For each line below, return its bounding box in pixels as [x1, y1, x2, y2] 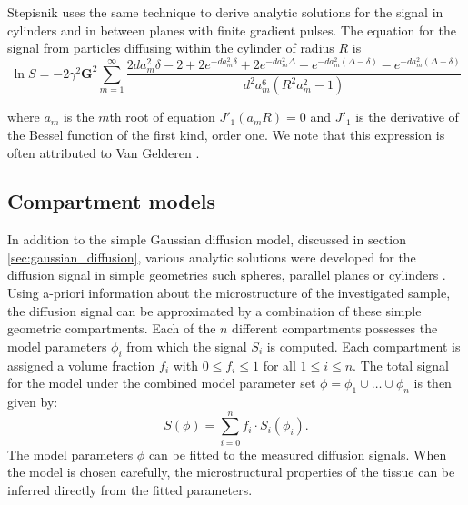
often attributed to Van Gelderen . [7, 143, 200, 162]
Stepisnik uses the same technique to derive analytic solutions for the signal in [7, 3, 443, 21]
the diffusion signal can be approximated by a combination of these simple [7, 301, 422, 320]
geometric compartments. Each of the [7, 319, 216, 338]
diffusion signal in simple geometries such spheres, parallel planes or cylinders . [7, 265, 446, 284]
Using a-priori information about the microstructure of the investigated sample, [7, 283, 451, 302]
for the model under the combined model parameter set [7, 373, 316, 392]
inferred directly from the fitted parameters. [7, 480, 253, 499]
